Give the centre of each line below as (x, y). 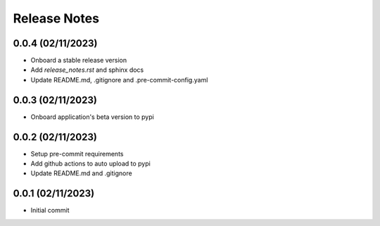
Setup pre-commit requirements (77, 153)
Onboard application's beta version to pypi (92, 117)
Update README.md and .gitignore (82, 173)
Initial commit (50, 211)
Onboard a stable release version (78, 61)
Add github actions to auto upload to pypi (90, 164)
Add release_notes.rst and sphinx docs (87, 70)
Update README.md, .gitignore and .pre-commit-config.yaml (119, 80)
